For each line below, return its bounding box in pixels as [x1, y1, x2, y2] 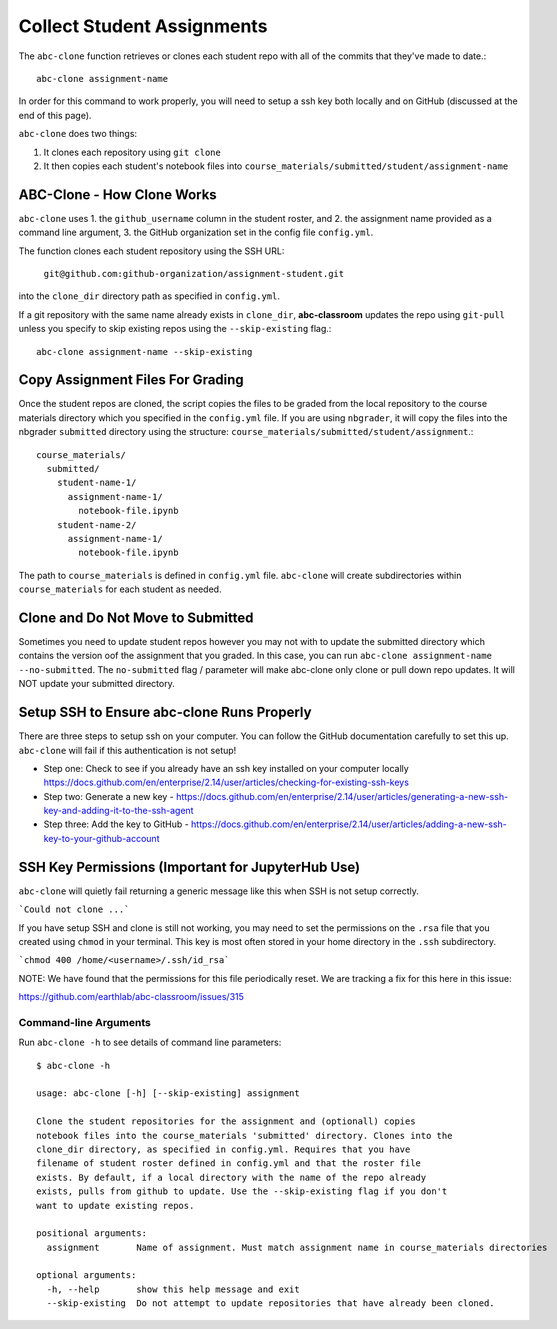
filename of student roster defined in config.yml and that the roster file [36, 1158, 422, 1169]
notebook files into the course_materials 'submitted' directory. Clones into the [36, 1130, 453, 1141]
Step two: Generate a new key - [43, 790, 175, 802]
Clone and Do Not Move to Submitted [18, 609, 254, 626]
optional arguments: [36, 1270, 137, 1281]
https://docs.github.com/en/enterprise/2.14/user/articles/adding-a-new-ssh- [190, 818, 507, 830]
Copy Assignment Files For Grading [18, 371, 244, 389]
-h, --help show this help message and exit [46, 1283, 300, 1295]
